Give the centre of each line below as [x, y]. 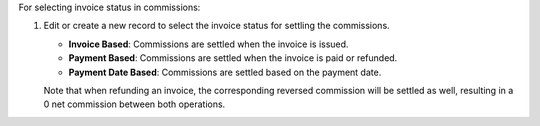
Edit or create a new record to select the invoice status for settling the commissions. [216, 26]
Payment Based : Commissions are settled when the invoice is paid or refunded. [233, 58]
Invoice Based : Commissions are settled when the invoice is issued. [208, 44]
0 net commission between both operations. [134, 104]
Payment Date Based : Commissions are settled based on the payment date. [225, 72]
